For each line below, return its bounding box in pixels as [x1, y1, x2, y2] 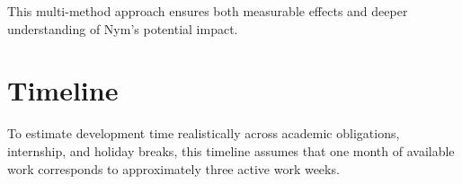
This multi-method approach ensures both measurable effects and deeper [7, 2, 408, 20]
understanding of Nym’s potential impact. [7, 19, 238, 38]
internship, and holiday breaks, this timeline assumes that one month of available [7, 141, 455, 160]
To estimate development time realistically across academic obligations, [7, 124, 400, 143]
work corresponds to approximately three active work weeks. [7, 159, 340, 178]
